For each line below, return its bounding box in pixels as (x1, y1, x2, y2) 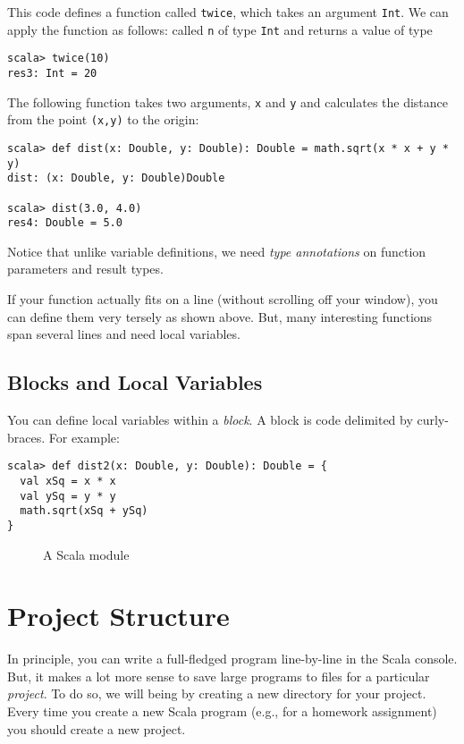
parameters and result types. (7, 259, 164, 278)
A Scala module (43, 545, 130, 563)
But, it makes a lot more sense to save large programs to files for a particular (7, 666, 430, 685)
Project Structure (7, 597, 230, 634)
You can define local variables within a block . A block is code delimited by (7, 410, 413, 429)
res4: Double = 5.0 (7, 216, 122, 230)
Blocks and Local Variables (7, 368, 263, 396)
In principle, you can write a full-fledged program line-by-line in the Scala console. (7, 649, 458, 668)
